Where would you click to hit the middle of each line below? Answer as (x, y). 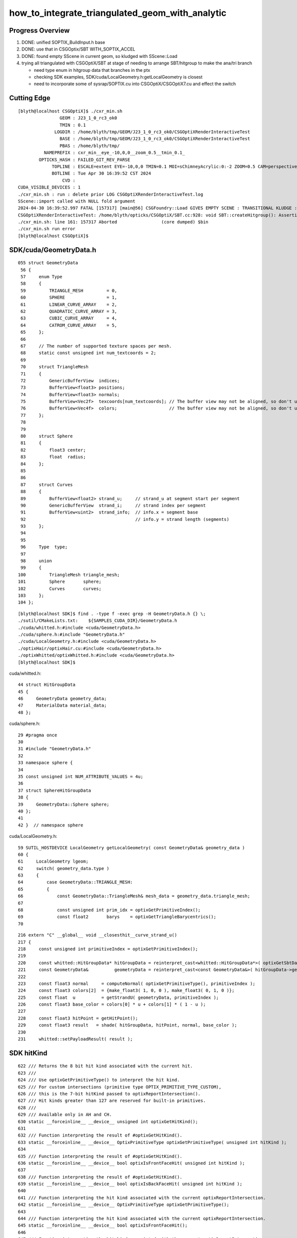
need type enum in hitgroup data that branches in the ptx (92, 70)
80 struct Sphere (47, 436)
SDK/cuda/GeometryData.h (53, 250)
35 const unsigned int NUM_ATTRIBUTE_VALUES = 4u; (81, 776)
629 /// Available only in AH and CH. (65, 1115)
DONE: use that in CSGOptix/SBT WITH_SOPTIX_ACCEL (78, 49)
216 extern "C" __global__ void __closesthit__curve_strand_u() (98, 935)
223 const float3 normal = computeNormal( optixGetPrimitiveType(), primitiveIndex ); (137, 983)
